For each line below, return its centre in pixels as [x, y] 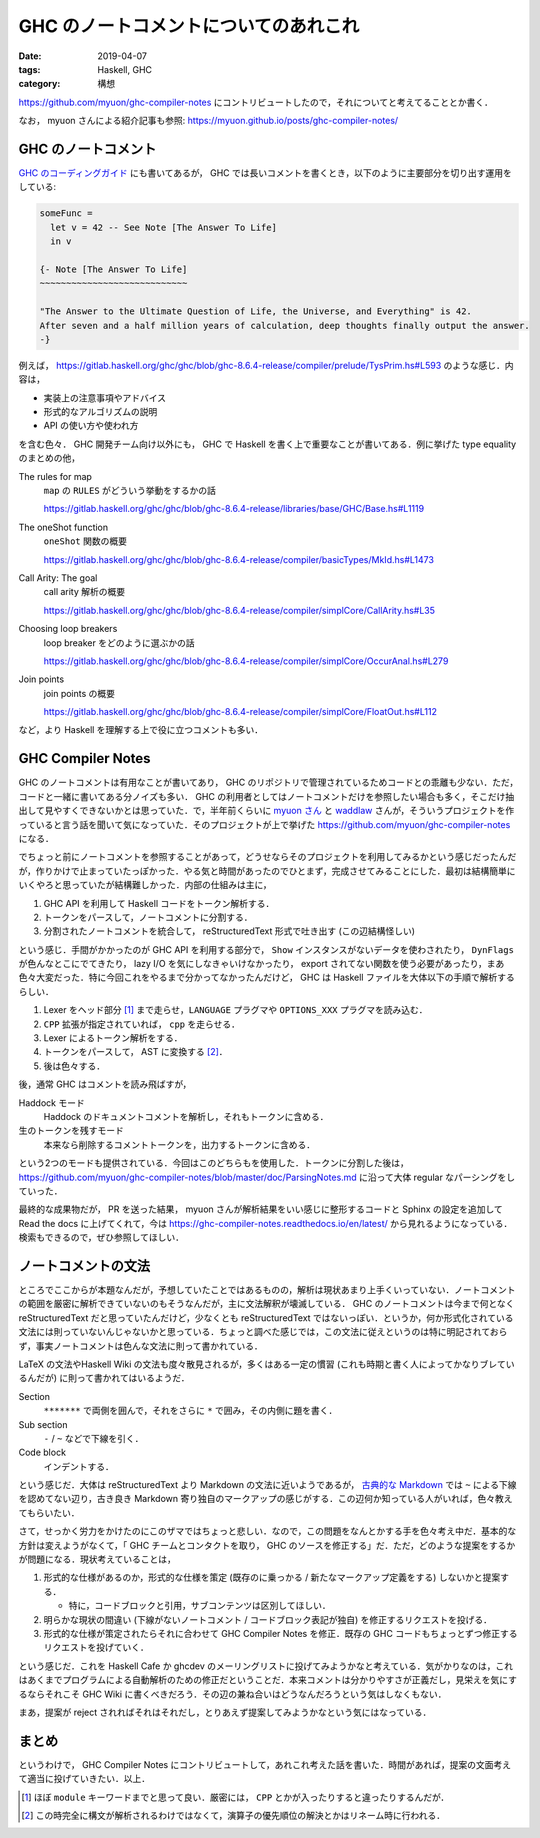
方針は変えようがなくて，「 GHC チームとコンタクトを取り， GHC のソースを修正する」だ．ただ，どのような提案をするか [267, 1545]
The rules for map [55, 476]
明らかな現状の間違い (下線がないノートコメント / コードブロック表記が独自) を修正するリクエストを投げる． [268, 1619]
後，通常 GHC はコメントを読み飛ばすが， [105, 1084]
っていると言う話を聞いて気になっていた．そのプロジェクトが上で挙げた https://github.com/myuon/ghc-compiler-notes [264, 824]
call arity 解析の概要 [84, 592]
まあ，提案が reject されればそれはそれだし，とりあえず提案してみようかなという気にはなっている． [225, 1712]
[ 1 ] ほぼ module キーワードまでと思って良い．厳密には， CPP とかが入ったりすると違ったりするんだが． [235, 1797]
